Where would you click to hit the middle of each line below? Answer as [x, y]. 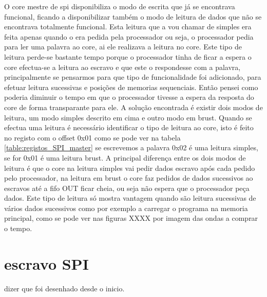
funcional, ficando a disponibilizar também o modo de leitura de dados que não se [133, 16]
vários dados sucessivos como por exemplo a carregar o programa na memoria [126, 208]
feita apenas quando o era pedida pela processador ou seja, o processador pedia [129, 36]
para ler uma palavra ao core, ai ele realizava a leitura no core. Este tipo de [123, 47]
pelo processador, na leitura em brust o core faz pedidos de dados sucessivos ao [129, 178]
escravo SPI [46, 263]
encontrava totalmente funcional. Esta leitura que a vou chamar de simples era [128, 27]
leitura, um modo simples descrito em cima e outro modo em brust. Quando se [128, 117]
